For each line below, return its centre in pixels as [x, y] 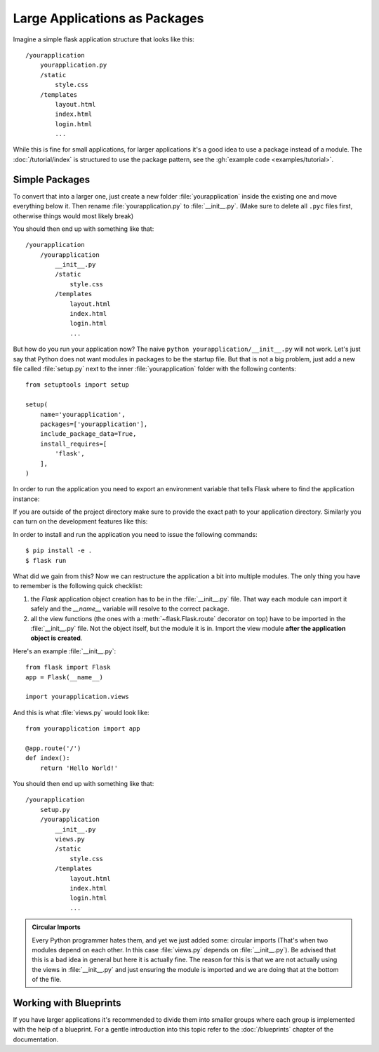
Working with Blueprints [67, 1003]
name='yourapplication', [82, 414]
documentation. [36, 1039]
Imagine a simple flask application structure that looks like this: [104, 39]
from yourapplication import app [83, 729]
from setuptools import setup [78, 385]
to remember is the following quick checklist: [78, 586]
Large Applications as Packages [108, 18]
